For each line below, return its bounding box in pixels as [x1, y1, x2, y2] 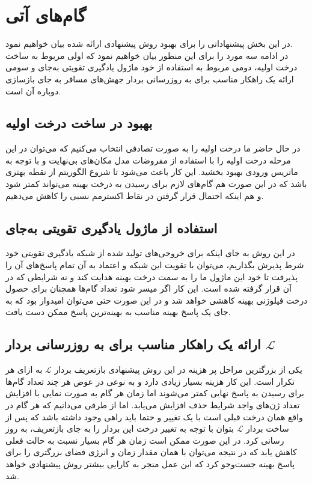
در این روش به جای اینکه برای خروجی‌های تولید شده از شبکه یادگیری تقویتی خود [5, 247, 295, 259]
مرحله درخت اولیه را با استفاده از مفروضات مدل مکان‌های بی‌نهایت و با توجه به [5, 153, 291, 166]
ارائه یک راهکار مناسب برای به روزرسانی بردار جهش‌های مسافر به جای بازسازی [5, 72, 294, 85]
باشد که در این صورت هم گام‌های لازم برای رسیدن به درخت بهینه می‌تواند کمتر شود [5, 177, 307, 190]
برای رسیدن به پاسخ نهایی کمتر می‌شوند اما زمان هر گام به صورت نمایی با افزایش [5, 387, 304, 399]
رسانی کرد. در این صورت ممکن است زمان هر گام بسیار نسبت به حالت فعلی [5, 433, 284, 446]
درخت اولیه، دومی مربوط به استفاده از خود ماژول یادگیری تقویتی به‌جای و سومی [5, 61, 298, 73]
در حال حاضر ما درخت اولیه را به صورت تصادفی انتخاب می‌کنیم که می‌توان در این [5, 142, 301, 155]
